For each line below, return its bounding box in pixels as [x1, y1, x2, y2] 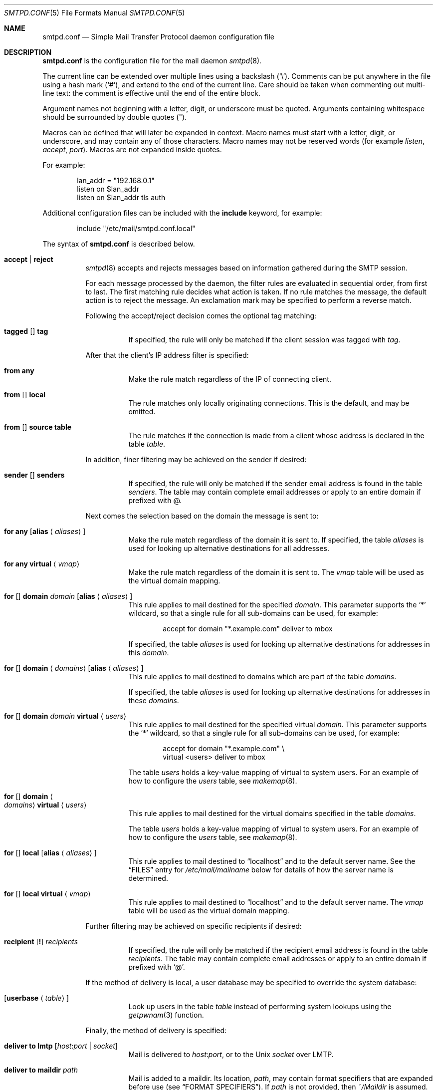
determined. [128, 874, 168, 882]
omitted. [128, 407, 156, 416]
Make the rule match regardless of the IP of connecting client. [128, 375, 331, 383]
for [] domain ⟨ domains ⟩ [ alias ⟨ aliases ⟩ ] [4, 664, 144, 672]
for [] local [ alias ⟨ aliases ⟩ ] [4, 848, 97, 857]
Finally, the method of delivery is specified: [85, 1026, 227, 1035]
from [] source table [4, 423, 72, 431]
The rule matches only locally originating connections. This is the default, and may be [128, 399, 410, 407]
